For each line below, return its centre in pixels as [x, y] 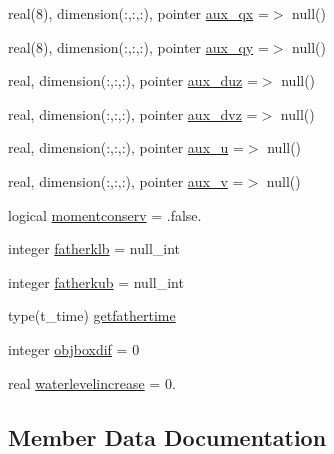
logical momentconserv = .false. [105, 214]
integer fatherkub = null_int [96, 281]
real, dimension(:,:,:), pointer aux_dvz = [133, 113]
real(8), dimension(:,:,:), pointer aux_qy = [138, 46]
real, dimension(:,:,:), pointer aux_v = [126, 180]
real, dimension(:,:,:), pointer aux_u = [126, 147]
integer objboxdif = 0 [74, 348]
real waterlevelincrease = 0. [92, 382]
